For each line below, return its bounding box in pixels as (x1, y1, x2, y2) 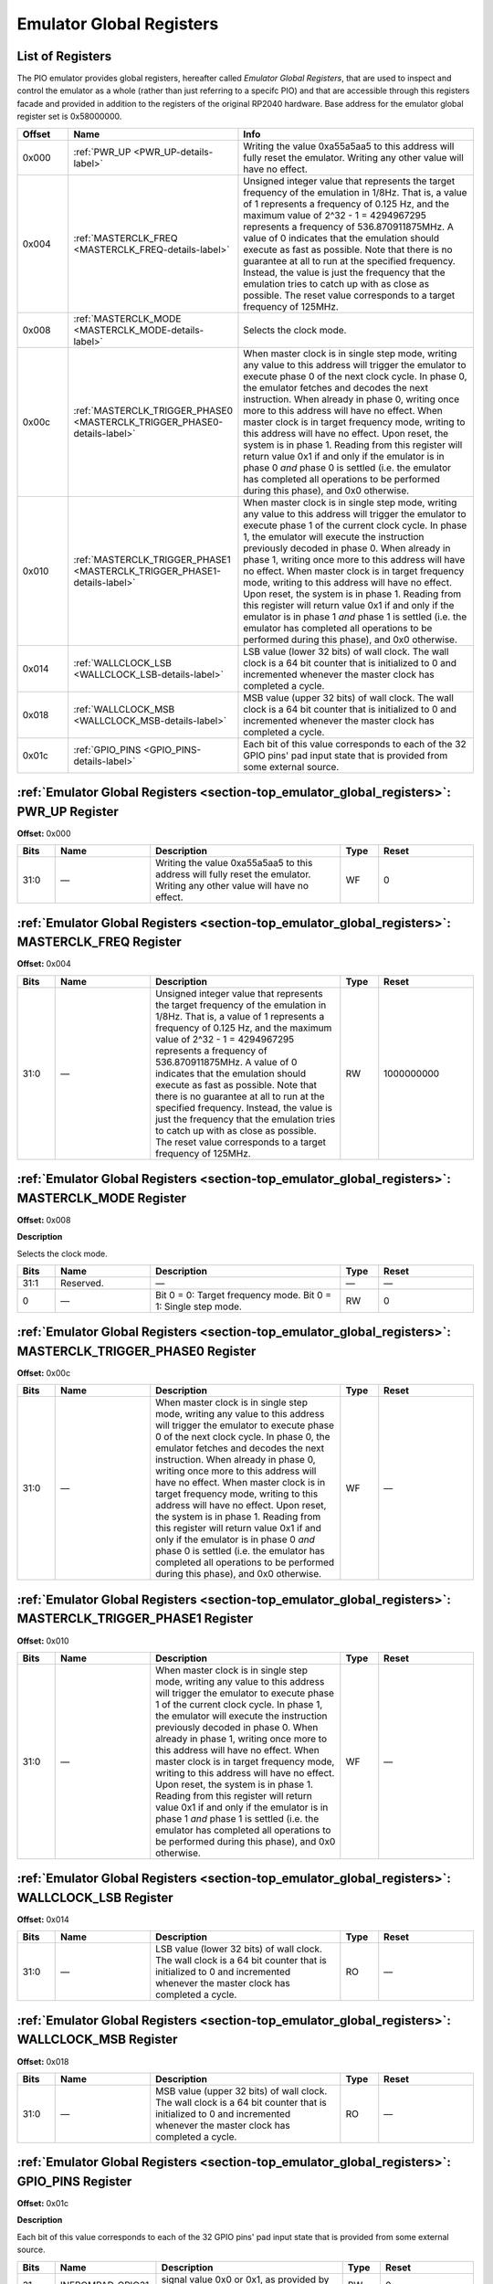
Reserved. (60, 1276, 104, 1289)
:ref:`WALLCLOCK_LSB (73, 656, 173, 669)
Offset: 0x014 (16, 1914, 70, 1925)
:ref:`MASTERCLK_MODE (73, 312, 182, 324)
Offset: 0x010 (16, 1635, 69, 1646)
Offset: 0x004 (16, 958, 72, 969)
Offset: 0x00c (16, 1368, 71, 1379)
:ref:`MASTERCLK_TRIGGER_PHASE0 (73, 404, 233, 417)
